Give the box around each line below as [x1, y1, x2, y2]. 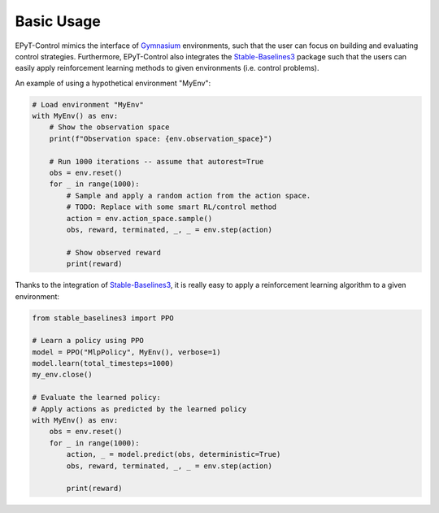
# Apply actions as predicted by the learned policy [32, 404, 247, 414]
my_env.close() [32, 370, 93, 380]
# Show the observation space [49, 123, 170, 132]
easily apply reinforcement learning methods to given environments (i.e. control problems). [15, 63, 319, 73]
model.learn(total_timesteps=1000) [32, 359, 174, 368]
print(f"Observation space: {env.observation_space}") [49, 134, 272, 143]
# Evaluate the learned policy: [32, 393, 162, 402]
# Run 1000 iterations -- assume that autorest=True [49, 157, 264, 166]
